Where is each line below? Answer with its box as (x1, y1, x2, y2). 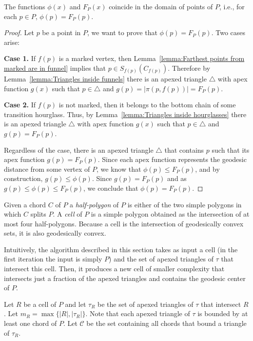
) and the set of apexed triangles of (109, 254, 214, 264)
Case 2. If (4, 100, 36, 110)
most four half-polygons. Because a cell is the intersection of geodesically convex (4, 218, 244, 228)
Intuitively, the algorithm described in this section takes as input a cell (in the (4, 244, 238, 254)
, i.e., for (219, 1, 245, 11)
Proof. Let (4, 27, 34, 38)
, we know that (97, 163, 141, 174)
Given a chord (4, 199, 46, 209)
